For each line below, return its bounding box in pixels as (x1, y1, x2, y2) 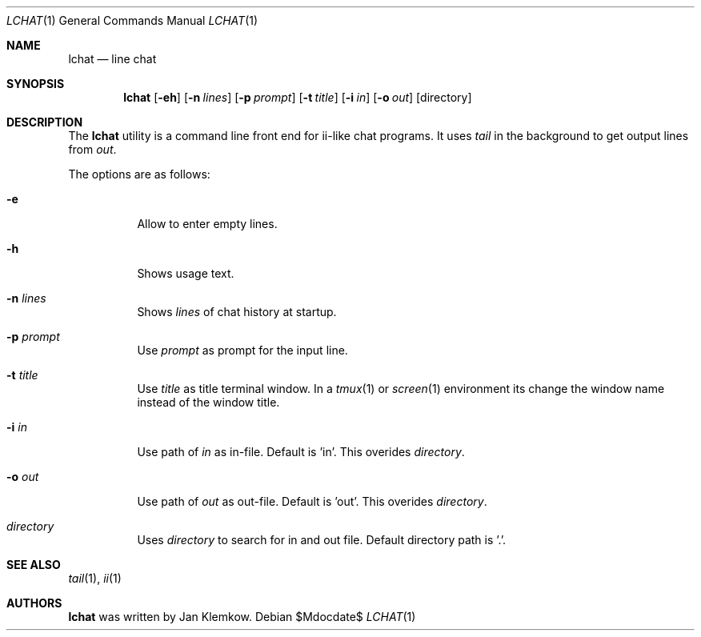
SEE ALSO (6, 558, 61, 571)
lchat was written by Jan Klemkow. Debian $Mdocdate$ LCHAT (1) (68, 610, 416, 623)
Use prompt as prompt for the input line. (137, 343, 348, 357)
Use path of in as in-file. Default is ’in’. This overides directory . (137, 445, 465, 459)
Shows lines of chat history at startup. (137, 305, 337, 318)
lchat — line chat (68, 52, 157, 66)
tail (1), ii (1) (68, 571, 122, 585)
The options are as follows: (68, 167, 210, 181)
